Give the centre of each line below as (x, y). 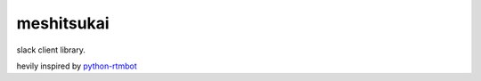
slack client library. (51, 50)
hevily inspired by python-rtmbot (77, 66)
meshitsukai (63, 23)
